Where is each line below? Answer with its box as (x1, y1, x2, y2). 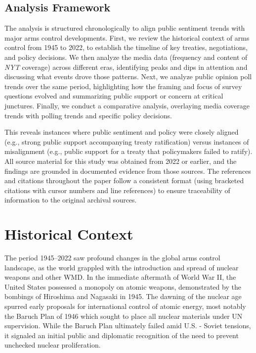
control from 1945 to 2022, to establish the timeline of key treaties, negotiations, (4, 42, 248, 52)
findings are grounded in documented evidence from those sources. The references (4, 165, 251, 176)
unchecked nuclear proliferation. (4, 340, 101, 350)
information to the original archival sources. (4, 195, 137, 205)
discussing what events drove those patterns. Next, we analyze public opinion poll (4, 71, 252, 82)
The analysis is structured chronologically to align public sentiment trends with (4, 23, 245, 33)
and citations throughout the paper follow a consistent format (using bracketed (4, 175, 244, 186)
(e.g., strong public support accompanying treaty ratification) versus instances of (4, 136, 249, 147)
